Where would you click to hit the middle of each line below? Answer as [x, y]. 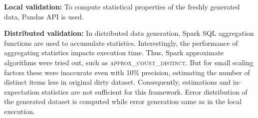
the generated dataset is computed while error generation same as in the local [123, 101]
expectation [22, 91]
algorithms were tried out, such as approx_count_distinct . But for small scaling [129, 62]
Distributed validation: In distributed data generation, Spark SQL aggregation [129, 33]
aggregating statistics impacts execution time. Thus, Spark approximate [114, 53]
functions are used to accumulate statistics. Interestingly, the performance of [121, 43]
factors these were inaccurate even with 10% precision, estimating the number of [127, 72]
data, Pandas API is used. [44, 16]
